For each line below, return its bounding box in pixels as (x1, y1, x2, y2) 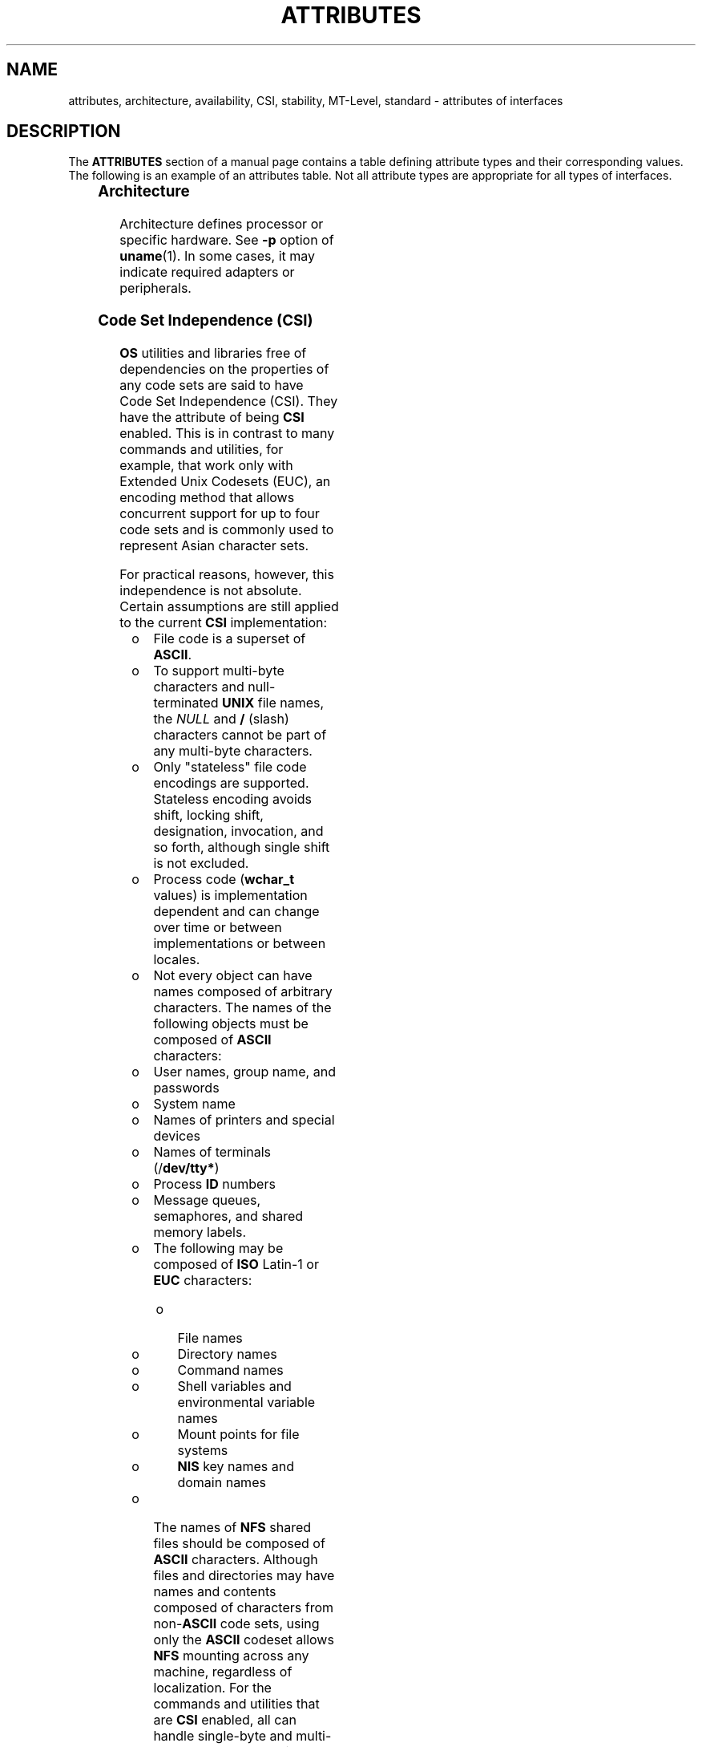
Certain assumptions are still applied (119, 598, 339, 614)
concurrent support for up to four (119, 505, 320, 521)
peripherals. (119, 280, 192, 297)
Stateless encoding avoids (153, 790, 313, 807)
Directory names (177, 1345, 277, 1362)
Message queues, (153, 1191, 261, 1208)
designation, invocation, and (153, 822, 324, 839)
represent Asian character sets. (119, 537, 309, 553)
